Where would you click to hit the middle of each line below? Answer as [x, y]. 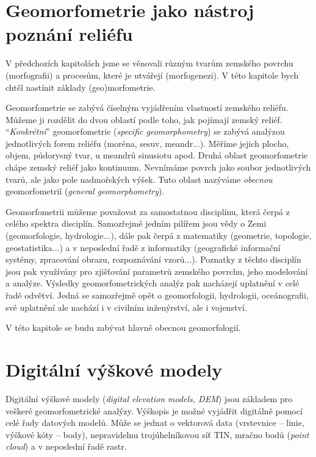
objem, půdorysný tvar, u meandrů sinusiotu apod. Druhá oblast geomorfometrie [157, 155]
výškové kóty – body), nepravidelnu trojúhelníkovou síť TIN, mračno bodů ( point [157, 434]
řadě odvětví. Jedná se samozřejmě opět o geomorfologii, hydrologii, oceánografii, [157, 295]
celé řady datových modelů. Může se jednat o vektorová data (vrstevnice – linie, [155, 423]
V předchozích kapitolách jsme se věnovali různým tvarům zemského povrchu [149, 63]
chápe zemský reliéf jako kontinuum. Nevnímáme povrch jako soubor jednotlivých [158, 167]
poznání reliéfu [69, 34]
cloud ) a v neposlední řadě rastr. [66, 446]
